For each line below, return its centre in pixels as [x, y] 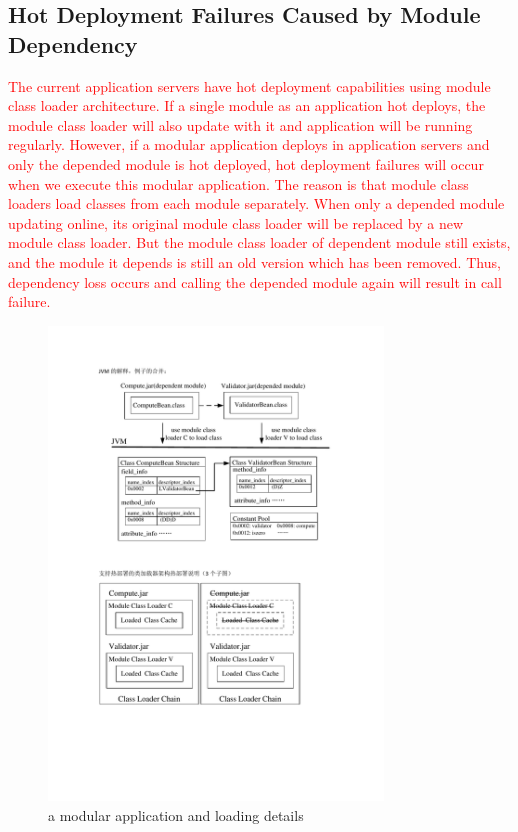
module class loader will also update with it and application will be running [240, 124]
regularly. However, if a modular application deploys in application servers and [249, 144]
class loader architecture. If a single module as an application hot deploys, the [247, 105]
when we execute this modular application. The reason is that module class [238, 183]
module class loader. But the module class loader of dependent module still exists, [259, 242]
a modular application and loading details [176, 814]
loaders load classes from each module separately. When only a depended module [256, 203]
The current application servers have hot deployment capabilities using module [249, 85]
